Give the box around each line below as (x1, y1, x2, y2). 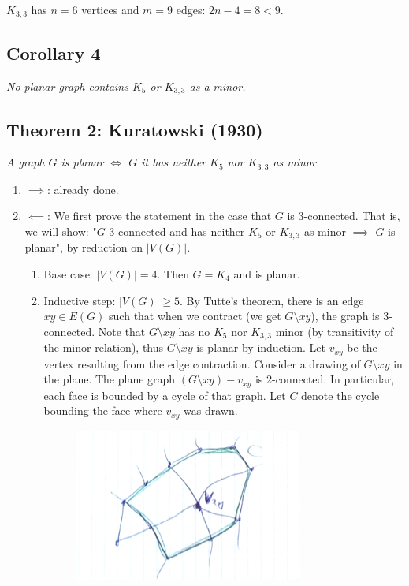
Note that (98, 323, 146, 339)
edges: (176, 2, 206, 17)
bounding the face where (43, 402, 162, 419)
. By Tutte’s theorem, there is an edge (180, 292, 364, 308)
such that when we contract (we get (109, 308, 281, 324)
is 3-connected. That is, (287, 207, 400, 224)
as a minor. (189, 77, 246, 94)
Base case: (43, 266, 93, 282)
